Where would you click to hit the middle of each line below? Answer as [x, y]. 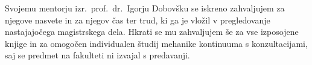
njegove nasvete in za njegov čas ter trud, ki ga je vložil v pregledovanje [138, 20]
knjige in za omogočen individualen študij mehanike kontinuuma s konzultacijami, [156, 43]
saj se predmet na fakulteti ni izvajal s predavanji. [97, 55]
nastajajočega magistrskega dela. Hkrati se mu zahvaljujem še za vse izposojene [152, 32]
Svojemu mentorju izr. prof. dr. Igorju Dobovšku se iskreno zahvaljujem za [145, 8]
